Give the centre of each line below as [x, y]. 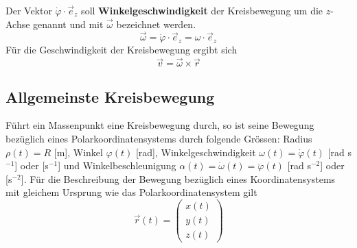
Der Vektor [29, 10]
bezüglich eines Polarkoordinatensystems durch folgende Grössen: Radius [159, 139]
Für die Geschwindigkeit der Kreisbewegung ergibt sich [122, 50]
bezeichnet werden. [156, 24]
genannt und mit [68, 24]
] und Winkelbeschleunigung [117, 165]
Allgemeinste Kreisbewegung [110, 96]
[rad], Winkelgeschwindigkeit [196, 152]
